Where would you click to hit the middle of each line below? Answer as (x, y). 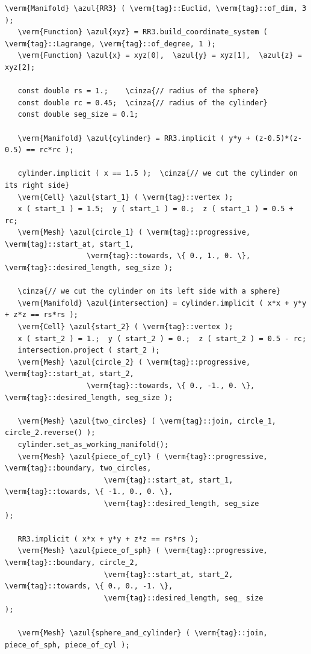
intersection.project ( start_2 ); (89, 350)
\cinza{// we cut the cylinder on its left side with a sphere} (149, 292)
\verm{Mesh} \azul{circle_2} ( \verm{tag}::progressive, (134, 362)
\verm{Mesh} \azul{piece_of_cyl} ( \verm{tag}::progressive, (143, 456)
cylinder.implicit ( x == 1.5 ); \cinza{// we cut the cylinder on (158, 174)
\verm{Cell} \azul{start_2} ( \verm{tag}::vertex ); (125, 327)
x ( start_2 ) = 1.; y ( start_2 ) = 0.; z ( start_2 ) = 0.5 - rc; (162, 338)
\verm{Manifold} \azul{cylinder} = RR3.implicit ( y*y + (134, 138)
